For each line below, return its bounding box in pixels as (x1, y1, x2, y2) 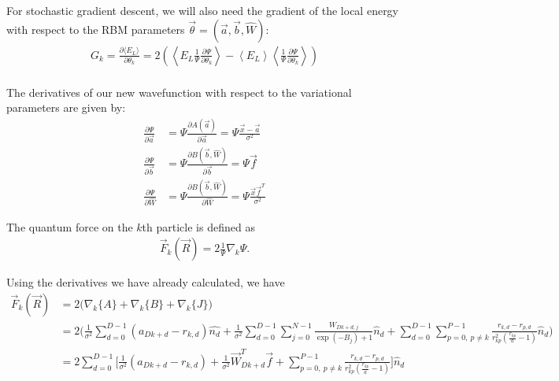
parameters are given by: (6, 99, 126, 116)
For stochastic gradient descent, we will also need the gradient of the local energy (6, 2, 399, 18)
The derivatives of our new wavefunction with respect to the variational (6, 83, 352, 100)
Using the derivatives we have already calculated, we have (6, 274, 285, 290)
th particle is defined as (142, 218, 255, 235)
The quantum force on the (6, 218, 133, 235)
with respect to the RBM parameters (6, 20, 185, 37)
